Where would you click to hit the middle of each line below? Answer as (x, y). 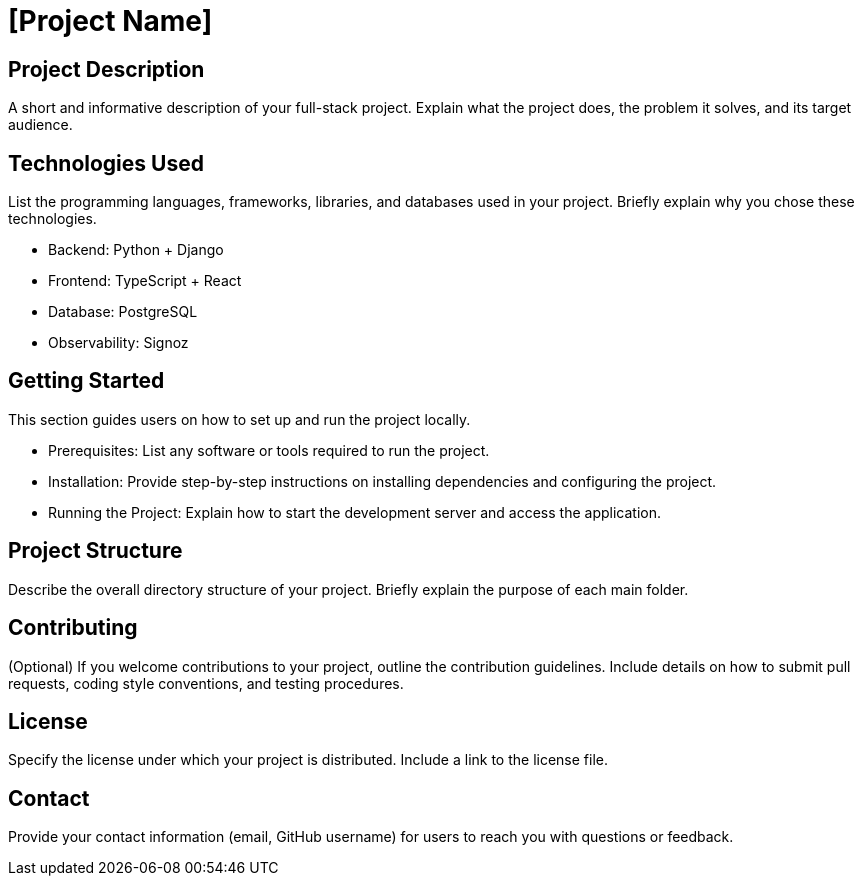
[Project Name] (110, 21)
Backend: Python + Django (136, 250)
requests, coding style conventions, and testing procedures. (206, 683)
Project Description (106, 69)
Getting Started (86, 381)
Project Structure (95, 551)
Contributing (73, 628)
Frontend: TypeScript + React (145, 281)
